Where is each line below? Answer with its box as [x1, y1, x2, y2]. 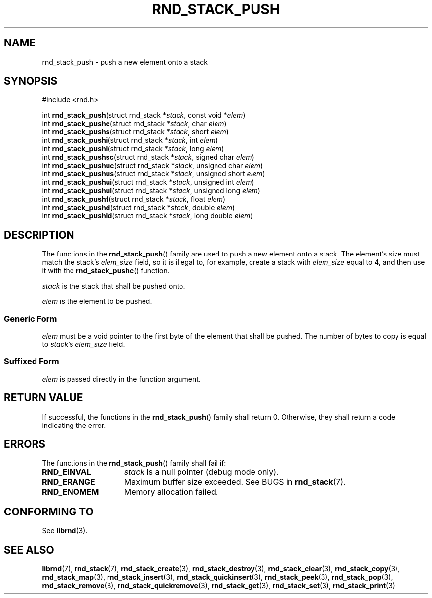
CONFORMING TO [4, 505, 94, 518]
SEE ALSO [4, 543, 54, 556]
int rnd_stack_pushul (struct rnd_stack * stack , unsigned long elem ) [42, 186, 260, 195]
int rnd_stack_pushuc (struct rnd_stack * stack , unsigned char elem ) [42, 161, 263, 170]
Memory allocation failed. [124, 487, 218, 497]
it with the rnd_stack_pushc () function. [42, 266, 170, 275]
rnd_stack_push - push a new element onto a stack [42, 57, 208, 66]
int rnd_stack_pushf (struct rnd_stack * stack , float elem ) [42, 195, 226, 204]
